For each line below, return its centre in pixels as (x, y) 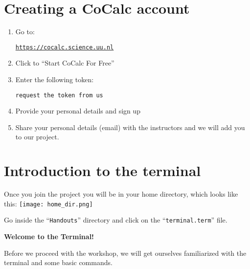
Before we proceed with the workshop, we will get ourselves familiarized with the (125, 253)
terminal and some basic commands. (58, 262)
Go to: (25, 32)
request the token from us (59, 95)
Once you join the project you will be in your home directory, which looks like (121, 194)
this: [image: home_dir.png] (48, 203)
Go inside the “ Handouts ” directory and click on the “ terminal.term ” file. (116, 220)
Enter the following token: (55, 79)
